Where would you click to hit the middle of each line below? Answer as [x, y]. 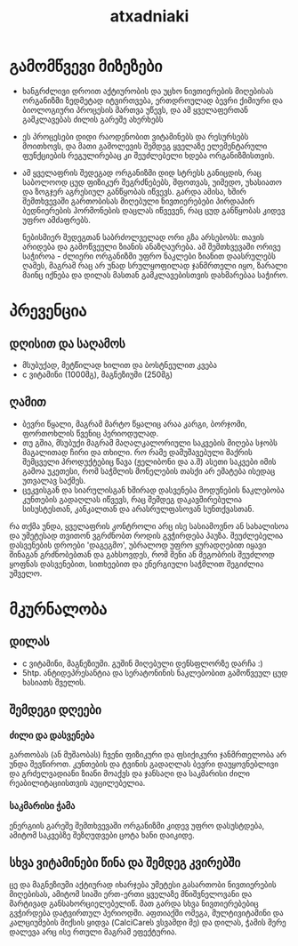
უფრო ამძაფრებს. [56, 220]
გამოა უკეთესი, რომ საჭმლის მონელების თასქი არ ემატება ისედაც [149, 471]
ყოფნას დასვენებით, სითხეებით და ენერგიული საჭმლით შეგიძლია [137, 564]
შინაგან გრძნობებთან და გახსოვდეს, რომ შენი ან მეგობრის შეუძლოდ [142, 554]
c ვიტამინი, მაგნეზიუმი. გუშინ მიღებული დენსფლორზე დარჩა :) [143, 663]
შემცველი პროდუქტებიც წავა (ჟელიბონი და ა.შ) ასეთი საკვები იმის [149, 461]
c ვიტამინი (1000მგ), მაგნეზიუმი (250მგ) [97, 374]
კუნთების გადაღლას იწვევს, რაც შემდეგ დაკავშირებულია [132, 499]
